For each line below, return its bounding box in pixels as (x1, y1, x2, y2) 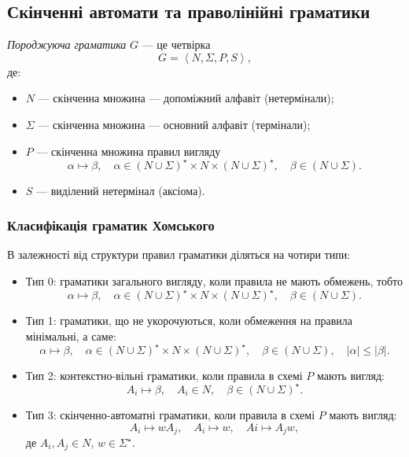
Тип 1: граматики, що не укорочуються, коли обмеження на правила (25, 312, 353, 329)
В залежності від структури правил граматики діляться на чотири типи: (7, 246, 351, 263)
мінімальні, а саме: (25, 327, 116, 344)
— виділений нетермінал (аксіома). (36, 182, 205, 198)
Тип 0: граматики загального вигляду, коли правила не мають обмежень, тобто (25, 273, 403, 289)
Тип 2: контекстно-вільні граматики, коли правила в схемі (25, 367, 303, 383)
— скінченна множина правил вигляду (36, 142, 221, 159)
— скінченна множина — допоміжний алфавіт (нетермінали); (38, 90, 334, 106)
